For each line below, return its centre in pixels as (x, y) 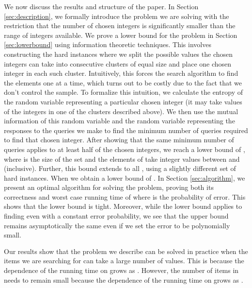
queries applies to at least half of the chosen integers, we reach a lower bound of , (125, 149)
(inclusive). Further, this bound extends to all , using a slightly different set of (120, 168)
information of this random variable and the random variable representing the (119, 121)
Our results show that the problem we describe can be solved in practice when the (126, 251)
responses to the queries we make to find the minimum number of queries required (126, 130)
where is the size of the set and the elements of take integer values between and (122, 159)
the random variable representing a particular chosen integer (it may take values (123, 101)
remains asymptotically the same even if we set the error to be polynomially (117, 225)
